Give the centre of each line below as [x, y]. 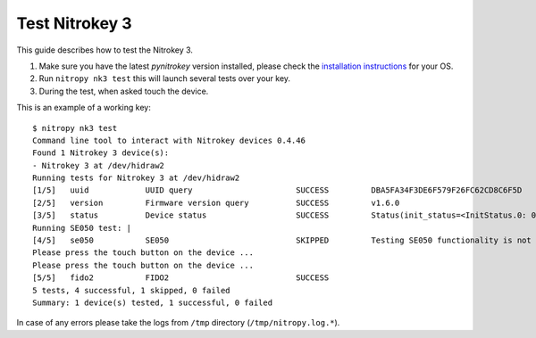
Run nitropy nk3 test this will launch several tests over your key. [164, 78]
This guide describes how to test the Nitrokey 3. [105, 50]
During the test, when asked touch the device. [124, 91]
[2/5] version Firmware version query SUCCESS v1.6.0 [216, 202]
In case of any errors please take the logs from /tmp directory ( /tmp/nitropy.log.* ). [178, 323]
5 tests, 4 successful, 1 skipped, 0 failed [132, 290]
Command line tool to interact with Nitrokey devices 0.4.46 [169, 140]
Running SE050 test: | [82, 228]
